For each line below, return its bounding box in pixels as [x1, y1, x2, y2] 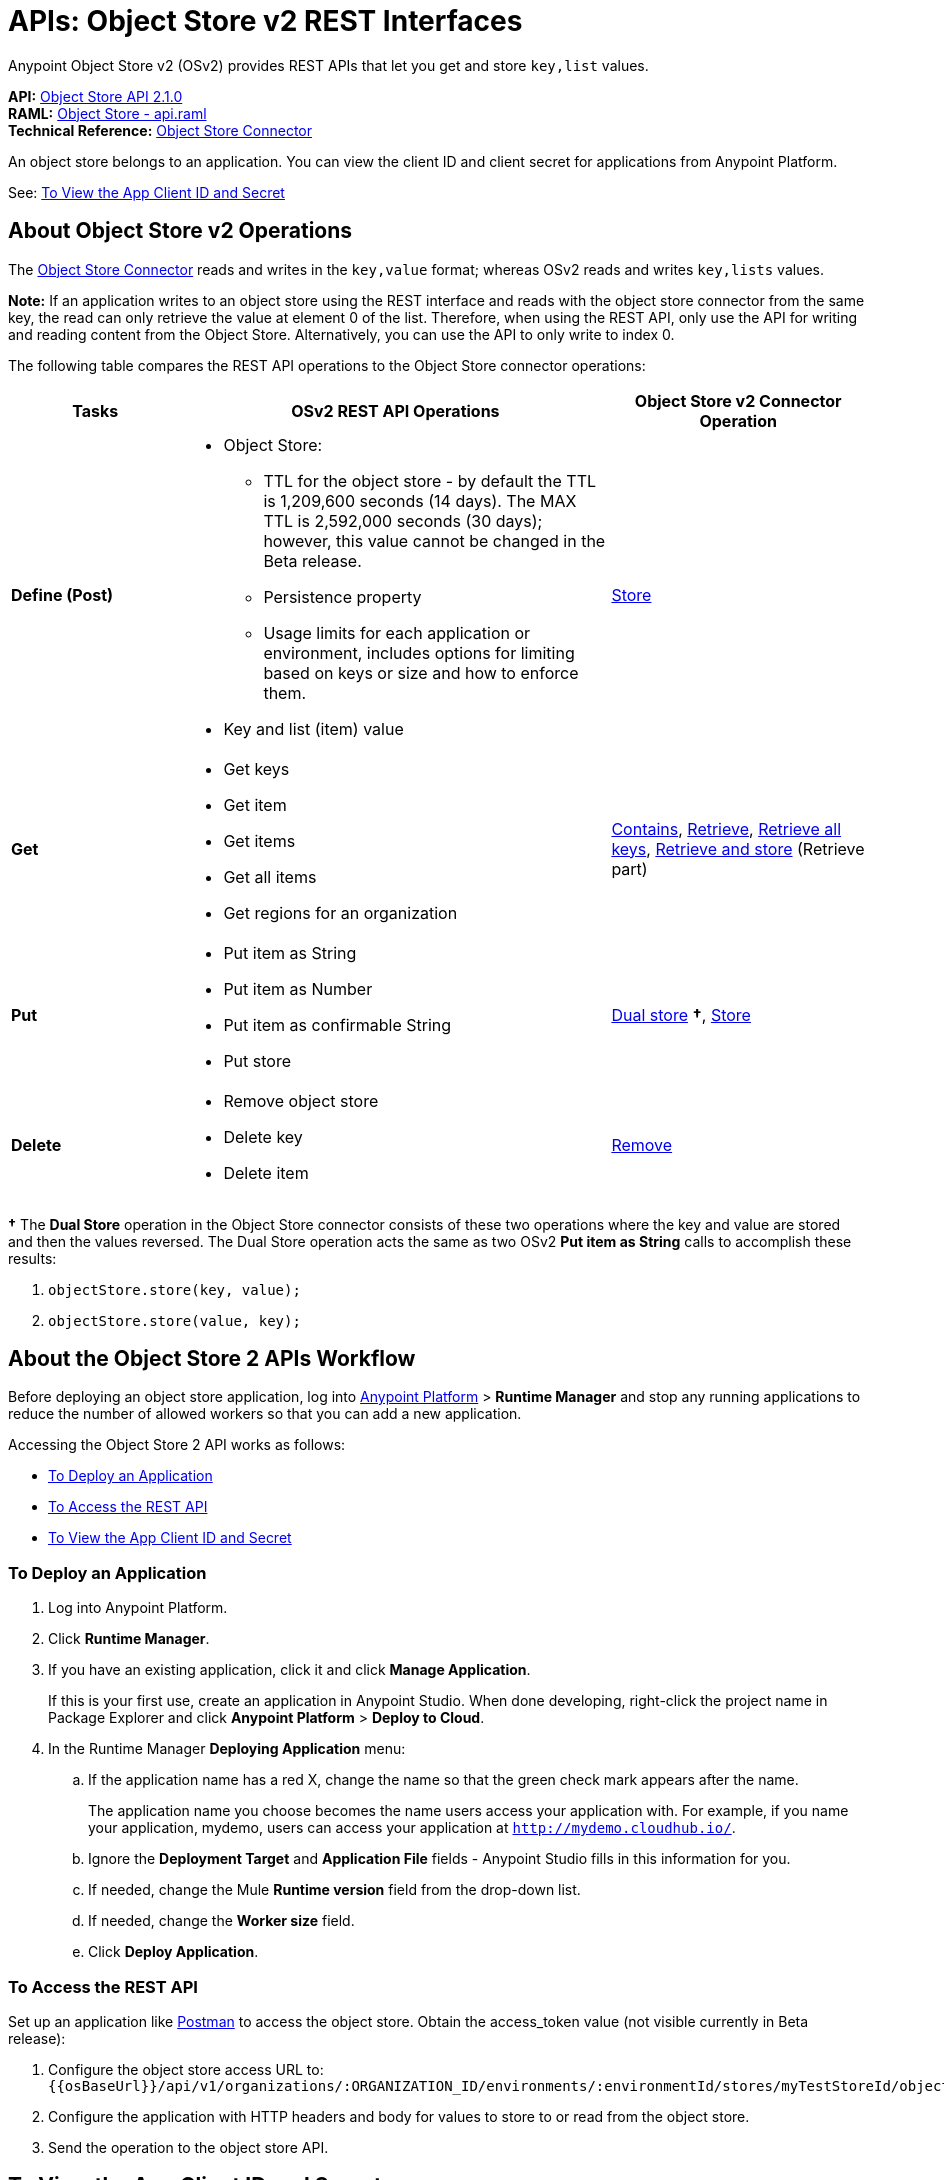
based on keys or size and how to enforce [263, 662, 579, 683]
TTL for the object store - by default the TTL [263, 470, 597, 491]
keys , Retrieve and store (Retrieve [611, 838, 865, 859]
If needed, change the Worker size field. [88, 1912, 355, 1930]
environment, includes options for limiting [263, 642, 575, 663]
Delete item [223, 1162, 309, 1183]
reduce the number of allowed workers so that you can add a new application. [8, 1405, 522, 1423]
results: [8, 1249, 57, 1267]
